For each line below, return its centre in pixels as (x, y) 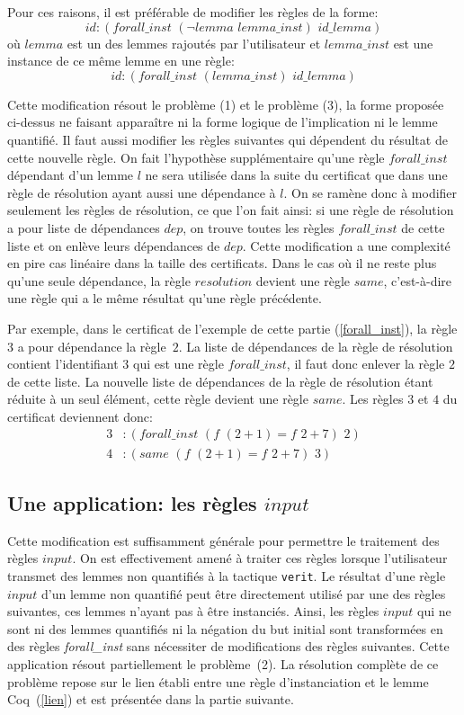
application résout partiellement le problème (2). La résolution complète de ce (223, 663)
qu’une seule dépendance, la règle (99, 280)
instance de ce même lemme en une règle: (121, 61)
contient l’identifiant (63, 364)
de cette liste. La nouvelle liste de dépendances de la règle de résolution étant (220, 381)
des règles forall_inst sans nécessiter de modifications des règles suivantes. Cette (228, 646)
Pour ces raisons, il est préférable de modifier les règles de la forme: (193, 12)
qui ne (434, 611)
